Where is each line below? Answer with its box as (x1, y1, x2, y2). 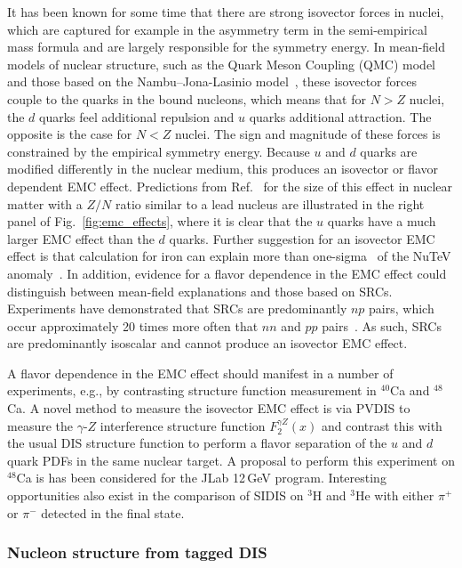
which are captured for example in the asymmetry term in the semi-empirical (7, 20, 427, 38)
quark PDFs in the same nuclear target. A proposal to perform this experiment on (7, 450, 456, 469)
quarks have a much (327, 212, 436, 231)
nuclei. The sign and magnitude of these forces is (175, 125, 441, 143)
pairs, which (369, 299, 434, 318)
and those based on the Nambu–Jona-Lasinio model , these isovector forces (7, 72, 417, 91)
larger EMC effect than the (7, 229, 155, 247)
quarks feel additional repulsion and (39, 107, 235, 126)
